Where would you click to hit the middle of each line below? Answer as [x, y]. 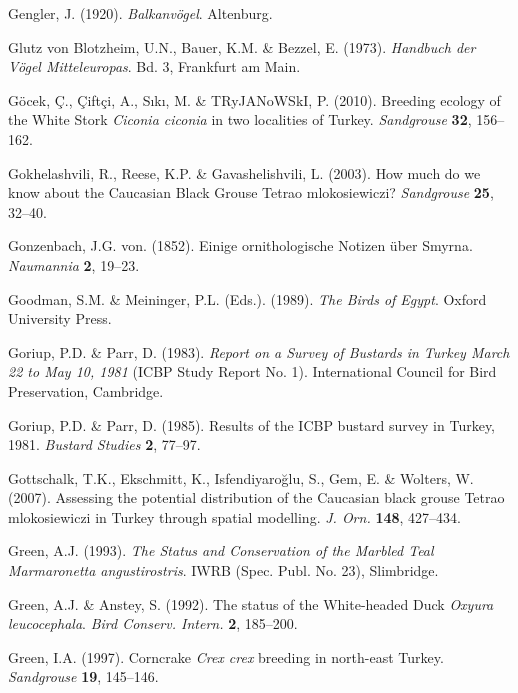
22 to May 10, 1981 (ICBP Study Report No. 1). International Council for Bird [252, 371]
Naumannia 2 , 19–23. [74, 264]
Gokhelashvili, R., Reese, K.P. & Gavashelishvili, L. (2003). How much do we [244, 172]
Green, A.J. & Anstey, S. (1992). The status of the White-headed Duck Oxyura [251, 603]
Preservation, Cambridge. [86, 390]
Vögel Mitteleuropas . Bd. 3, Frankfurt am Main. [154, 66]
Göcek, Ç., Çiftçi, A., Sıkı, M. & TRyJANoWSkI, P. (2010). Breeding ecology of [254, 99]
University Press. [60, 318]
